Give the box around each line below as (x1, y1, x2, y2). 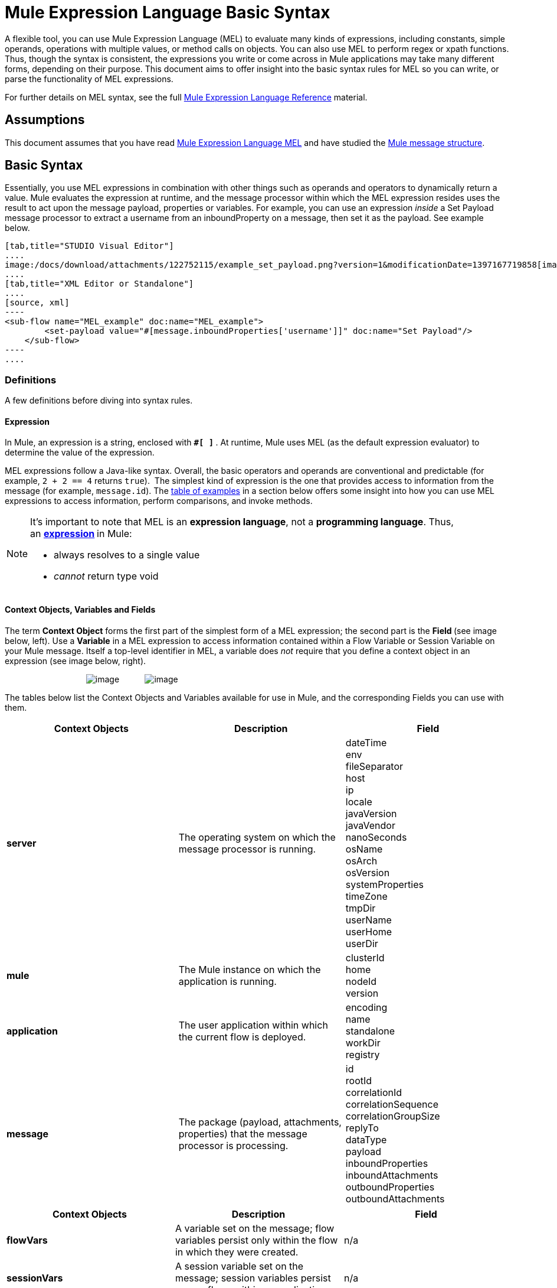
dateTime (345, 736, 387, 749)
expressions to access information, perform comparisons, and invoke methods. (5, 496, 313, 506)
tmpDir (345, 902, 376, 914)
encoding (345, 1001, 388, 1013)
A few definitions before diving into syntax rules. (5, 395, 193, 406)
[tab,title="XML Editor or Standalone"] (5, 279, 194, 289)
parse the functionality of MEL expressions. (5, 73, 173, 84)
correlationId (345, 1086, 402, 1098)
